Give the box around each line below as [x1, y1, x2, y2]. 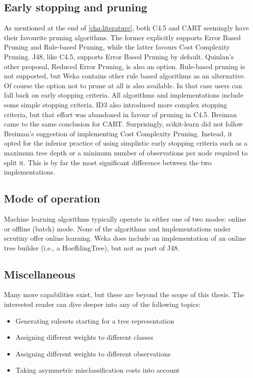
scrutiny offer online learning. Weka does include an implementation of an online [4, 233, 246, 243]
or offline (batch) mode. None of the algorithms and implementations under [4, 223, 231, 233]
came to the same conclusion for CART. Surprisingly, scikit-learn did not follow [4, 119, 243, 129]
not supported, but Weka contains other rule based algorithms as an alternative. [4, 71, 246, 81]
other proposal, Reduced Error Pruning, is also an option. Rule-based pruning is [4, 61, 245, 71]
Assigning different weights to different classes [15, 332, 153, 342]
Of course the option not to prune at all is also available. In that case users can [4, 80, 242, 90]
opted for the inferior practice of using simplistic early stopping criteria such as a [4, 138, 248, 148]
